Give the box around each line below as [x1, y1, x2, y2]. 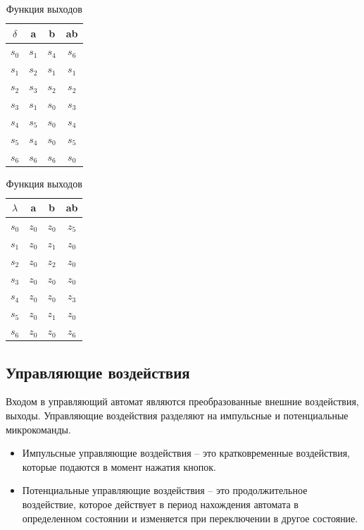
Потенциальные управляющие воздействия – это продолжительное [22, 483, 308, 498]
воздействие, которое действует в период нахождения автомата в [22, 496, 299, 511]
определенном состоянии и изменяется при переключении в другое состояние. [22, 510, 358, 525]
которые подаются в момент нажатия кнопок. [22, 459, 216, 474]
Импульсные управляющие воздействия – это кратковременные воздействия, [22, 445, 351, 460]
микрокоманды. [6, 421, 71, 436]
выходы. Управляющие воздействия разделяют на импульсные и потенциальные [6, 407, 349, 422]
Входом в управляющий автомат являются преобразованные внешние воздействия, [6, 394, 359, 409]
